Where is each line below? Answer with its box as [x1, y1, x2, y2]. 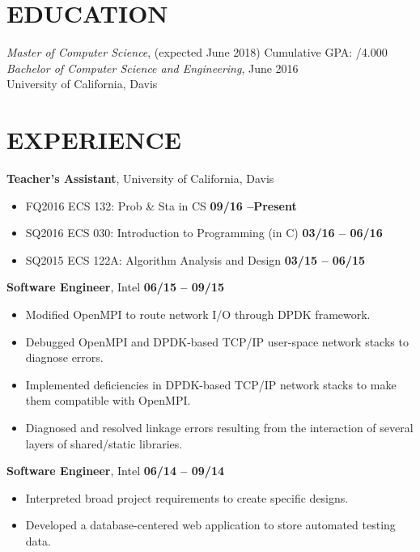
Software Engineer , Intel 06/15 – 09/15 [6, 278, 224, 295]
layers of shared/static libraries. [25, 435, 183, 452]
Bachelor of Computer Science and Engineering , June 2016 [6, 59, 299, 76]
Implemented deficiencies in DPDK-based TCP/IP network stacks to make [25, 376, 397, 393]
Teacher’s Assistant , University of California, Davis [6, 170, 274, 187]
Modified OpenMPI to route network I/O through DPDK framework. [25, 306, 371, 322]
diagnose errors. [25, 349, 104, 366]
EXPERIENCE [6, 123, 181, 156]
